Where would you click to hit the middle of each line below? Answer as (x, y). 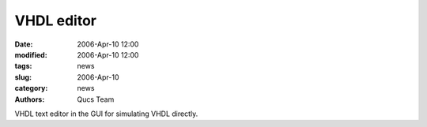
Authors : (30, 99)
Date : (24, 44)
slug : (23, 77)
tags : (23, 66)
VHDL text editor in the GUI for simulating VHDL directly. (106, 114)
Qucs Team (96, 99)
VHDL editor (55, 21)
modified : (31, 54)
